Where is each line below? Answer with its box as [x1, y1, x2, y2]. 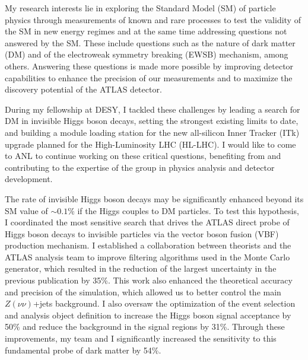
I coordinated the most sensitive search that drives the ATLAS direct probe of [5, 216, 290, 228]
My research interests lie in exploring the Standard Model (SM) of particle [5, 2, 276, 14]
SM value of [5, 204, 48, 216]
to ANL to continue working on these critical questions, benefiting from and [5, 149, 281, 162]
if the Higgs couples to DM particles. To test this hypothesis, [77, 204, 299, 216]
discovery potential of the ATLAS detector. [5, 83, 162, 95]
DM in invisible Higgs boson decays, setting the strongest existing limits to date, [5, 114, 299, 127]
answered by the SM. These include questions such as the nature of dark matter [5, 36, 296, 49]
